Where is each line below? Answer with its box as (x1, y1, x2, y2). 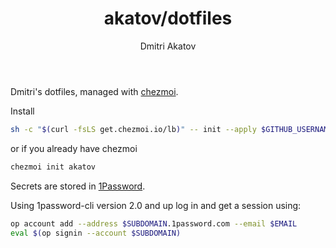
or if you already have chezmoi (10, 142, 138, 154)
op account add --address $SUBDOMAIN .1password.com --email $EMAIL (10, 218, 298, 229)
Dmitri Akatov (139, 40, 197, 52)
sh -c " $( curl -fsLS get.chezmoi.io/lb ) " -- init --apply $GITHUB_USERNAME (10, 124, 333, 134)
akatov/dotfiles (103, 7, 233, 30)
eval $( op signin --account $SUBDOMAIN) (10, 228, 182, 238)
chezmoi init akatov (10, 162, 97, 172)
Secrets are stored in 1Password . (10, 180, 146, 192)
